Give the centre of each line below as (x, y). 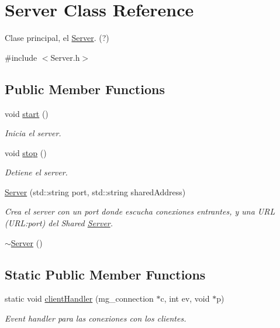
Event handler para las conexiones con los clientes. (96, 318)
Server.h (65, 57)
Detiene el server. (36, 172)
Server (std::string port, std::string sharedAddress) (95, 191)
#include (21, 57)
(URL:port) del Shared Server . (59, 223)
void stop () (26, 152)
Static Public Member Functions (105, 274)
